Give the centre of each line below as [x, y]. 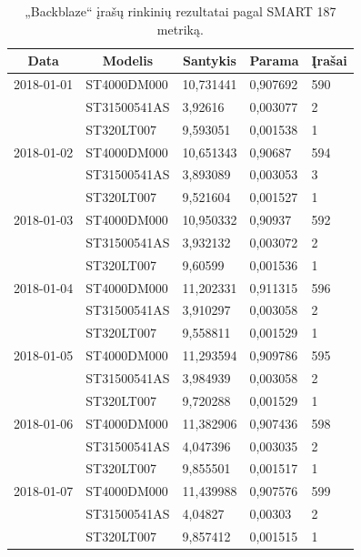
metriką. [180, 29]
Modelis [128, 61]
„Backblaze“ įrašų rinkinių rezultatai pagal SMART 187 [180, 11]
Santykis [210, 61]
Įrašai [329, 61]
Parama [274, 61]
